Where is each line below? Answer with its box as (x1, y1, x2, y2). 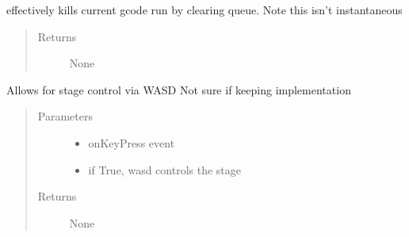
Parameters (37, 108, 93, 124)
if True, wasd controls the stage (88, 161, 241, 178)
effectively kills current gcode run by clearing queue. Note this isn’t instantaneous (6, 2, 403, 17)
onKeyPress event (88, 134, 175, 151)
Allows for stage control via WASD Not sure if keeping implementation (6, 81, 351, 97)
